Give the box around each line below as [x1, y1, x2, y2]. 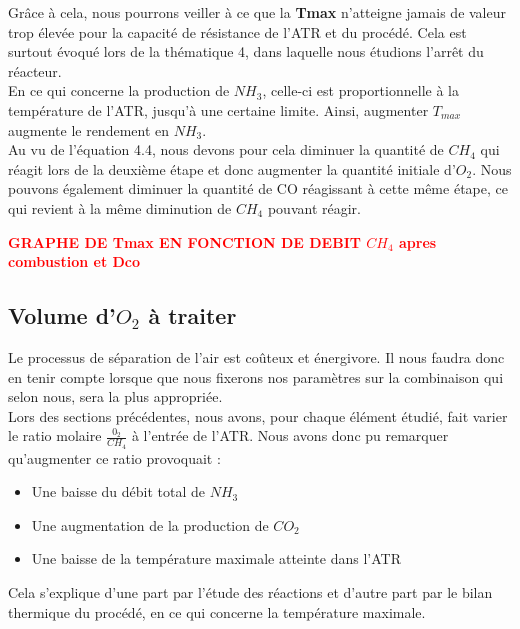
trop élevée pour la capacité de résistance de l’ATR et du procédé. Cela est [8, 21, 467, 42]
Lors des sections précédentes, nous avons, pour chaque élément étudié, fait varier [8, 405, 508, 426]
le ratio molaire [8, 425, 102, 446]
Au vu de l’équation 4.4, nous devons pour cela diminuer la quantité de [8, 139, 444, 160]
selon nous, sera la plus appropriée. [8, 386, 223, 407]
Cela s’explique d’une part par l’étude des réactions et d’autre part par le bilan [8, 581, 493, 602]
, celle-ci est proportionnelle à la [262, 80, 459, 101]
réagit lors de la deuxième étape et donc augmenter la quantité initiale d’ [8, 158, 456, 179]
